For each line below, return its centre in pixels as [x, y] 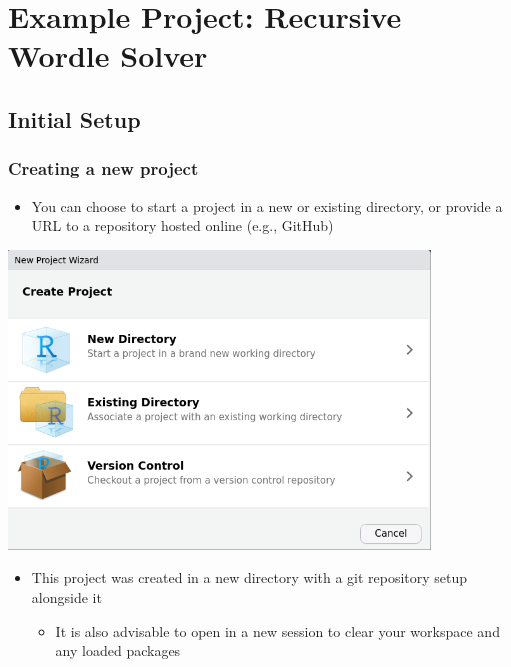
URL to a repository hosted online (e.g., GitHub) [182, 225]
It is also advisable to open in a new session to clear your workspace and [277, 630]
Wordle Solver [108, 55]
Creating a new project [103, 168]
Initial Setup [74, 118]
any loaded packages [118, 650]
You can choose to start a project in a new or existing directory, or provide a [267, 205]
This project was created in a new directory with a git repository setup [249, 577]
